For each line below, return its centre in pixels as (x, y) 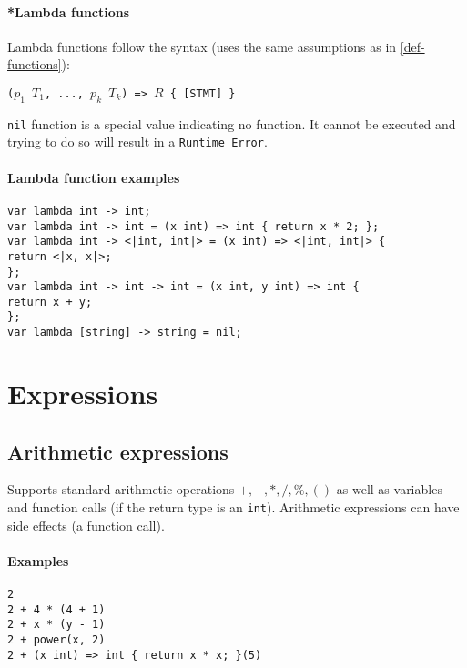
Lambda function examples (94, 177)
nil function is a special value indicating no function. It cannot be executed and (232, 123)
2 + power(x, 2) (56, 639)
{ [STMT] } (203, 93)
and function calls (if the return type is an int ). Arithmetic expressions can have (233, 506)
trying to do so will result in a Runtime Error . (137, 142)
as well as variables (389, 489)
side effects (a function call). (86, 525)
